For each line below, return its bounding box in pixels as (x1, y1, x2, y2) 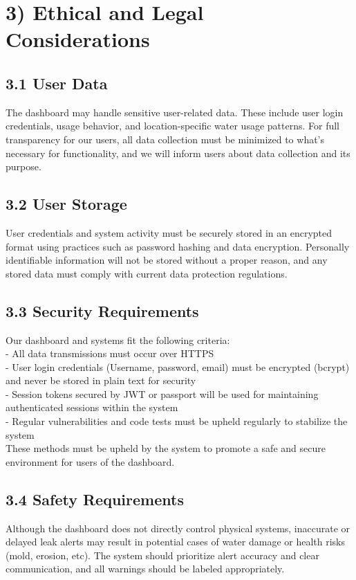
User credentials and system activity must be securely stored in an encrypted (6, 225, 332, 239)
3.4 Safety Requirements (6, 488, 184, 509)
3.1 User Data (6, 72, 108, 93)
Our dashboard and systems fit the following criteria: (6, 332, 230, 347)
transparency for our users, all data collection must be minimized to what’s (6, 132, 325, 146)
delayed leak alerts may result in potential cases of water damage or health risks (6, 534, 345, 549)
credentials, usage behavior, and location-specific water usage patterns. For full (6, 118, 340, 133)
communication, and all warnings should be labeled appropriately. (6, 561, 285, 576)
